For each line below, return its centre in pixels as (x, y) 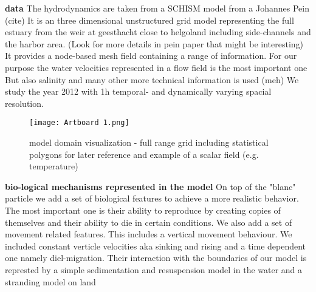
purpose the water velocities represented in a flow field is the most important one (156, 67)
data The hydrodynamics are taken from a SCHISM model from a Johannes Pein (157, 8)
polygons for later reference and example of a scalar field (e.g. (144, 154)
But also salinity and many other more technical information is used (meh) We (152, 79)
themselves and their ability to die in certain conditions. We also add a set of (149, 222)
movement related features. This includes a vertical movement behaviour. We (149, 234)
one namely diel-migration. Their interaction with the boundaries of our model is (156, 258)
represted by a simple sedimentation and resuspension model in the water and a (154, 269)
